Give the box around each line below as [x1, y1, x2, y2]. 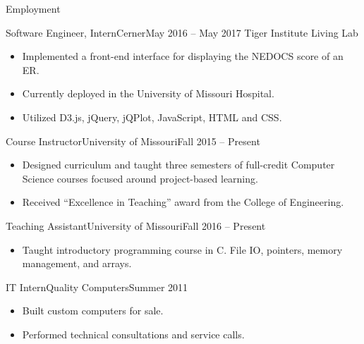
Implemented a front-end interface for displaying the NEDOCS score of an [22, 49, 344, 63]
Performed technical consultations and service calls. [22, 326, 245, 341]
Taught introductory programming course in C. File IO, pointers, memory [22, 242, 343, 257]
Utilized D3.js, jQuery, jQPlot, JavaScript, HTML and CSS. [22, 109, 282, 124]
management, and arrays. [22, 256, 132, 271]
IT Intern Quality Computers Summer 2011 [6, 279, 188, 294]
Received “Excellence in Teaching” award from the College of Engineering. [22, 195, 344, 209]
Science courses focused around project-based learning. [22, 171, 258, 185]
